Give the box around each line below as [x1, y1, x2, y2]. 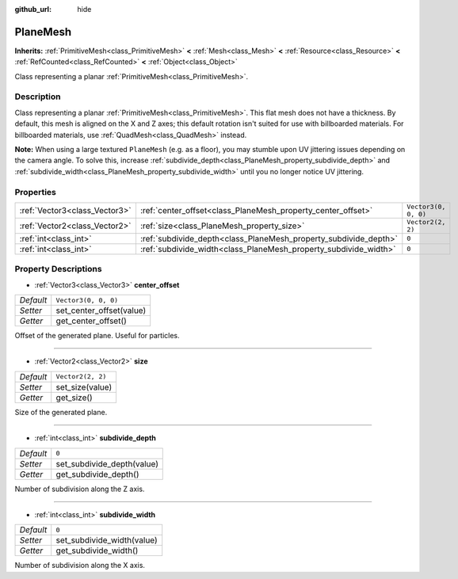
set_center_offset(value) [55, 305, 147, 316]
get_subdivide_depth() [55, 468, 139, 479]
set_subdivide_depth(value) [55, 458, 158, 469]
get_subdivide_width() [55, 545, 139, 556]
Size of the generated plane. [14, 407, 108, 417]
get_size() [55, 392, 93, 403]
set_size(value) [55, 381, 113, 392]
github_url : [14, 5, 52, 13]
